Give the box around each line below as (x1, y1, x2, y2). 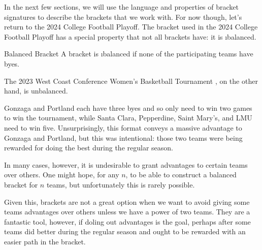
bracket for (4, 179, 38, 190)
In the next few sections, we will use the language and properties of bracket (4, 2, 239, 12)
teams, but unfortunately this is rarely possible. (46, 179, 195, 190)
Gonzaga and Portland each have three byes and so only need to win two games (4, 102, 252, 113)
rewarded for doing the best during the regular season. (4, 142, 173, 153)
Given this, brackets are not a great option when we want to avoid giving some (4, 196, 250, 207)
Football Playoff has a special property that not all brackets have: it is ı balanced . (4, 31, 256, 42)
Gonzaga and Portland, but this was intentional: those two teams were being (4, 132, 243, 143)
